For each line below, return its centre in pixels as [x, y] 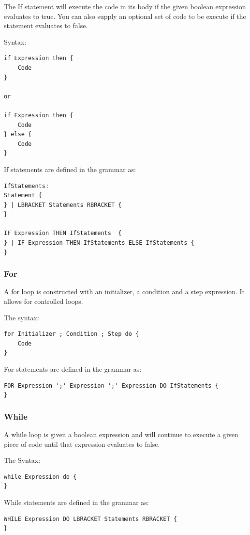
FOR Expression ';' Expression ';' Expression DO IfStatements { [111, 386]
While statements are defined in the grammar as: [76, 502]
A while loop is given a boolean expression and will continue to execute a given [121, 434]
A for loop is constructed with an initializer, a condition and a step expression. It [124, 291]
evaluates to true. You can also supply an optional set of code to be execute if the [125, 16]
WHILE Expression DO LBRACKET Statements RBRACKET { [90, 519]
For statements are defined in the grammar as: [73, 369]
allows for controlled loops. [44, 301]
